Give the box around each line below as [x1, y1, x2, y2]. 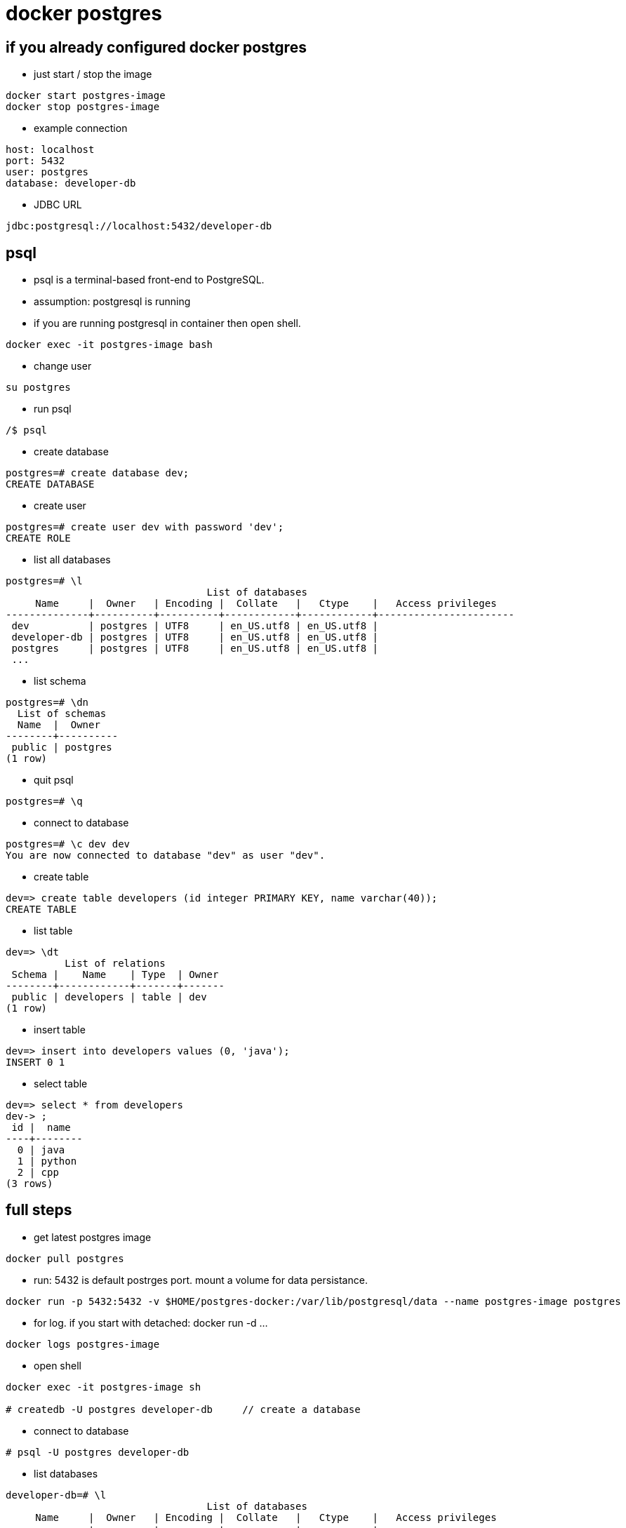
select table [34, 1078, 88, 1090]
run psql [34, 403, 72, 415]
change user [34, 360, 92, 373]
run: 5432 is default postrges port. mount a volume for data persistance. [34, 1273, 368, 1286]
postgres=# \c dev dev [6, 838, 131, 850]
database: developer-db [6, 177, 136, 189]
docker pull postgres [6, 1252, 124, 1264]
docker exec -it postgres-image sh [6, 1381, 201, 1393]
